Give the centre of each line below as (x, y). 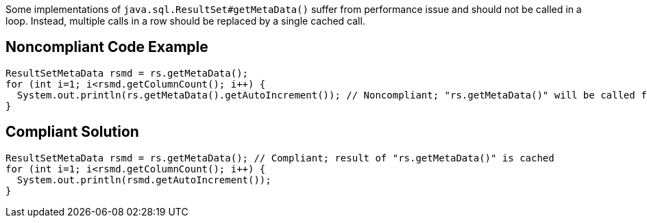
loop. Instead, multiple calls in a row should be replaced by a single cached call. (185, 21)
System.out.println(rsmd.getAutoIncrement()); (144, 180)
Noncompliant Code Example (107, 47)
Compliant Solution (72, 132)
